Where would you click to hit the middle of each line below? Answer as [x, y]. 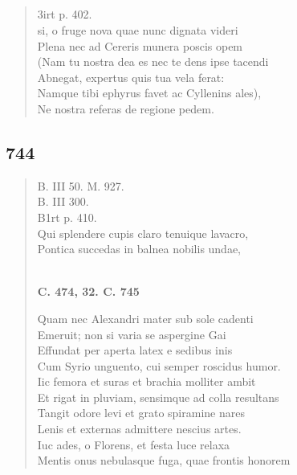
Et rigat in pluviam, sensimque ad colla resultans [158, 397]
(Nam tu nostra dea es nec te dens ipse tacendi [153, 61]
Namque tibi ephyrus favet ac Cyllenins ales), [149, 93]
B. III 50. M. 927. [81, 185]
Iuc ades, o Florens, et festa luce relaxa [134, 444]
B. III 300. [63, 201]
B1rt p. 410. [67, 217]
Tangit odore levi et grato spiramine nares [141, 413]
